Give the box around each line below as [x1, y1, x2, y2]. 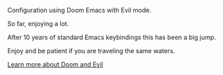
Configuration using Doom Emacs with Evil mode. [7, 6, 151, 14]
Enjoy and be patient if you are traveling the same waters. [7, 47, 176, 55]
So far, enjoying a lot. [7, 20, 69, 27]
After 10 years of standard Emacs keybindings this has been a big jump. [7, 33, 217, 41]
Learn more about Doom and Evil [7, 60, 103, 69]
